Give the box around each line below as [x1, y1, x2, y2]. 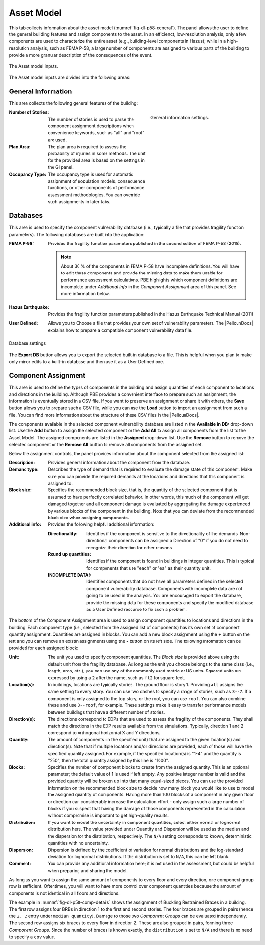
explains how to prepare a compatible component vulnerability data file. [48, 327, 193, 333]
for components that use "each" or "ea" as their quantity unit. [86, 565, 211, 571]
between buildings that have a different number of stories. [48, 709, 165, 715]
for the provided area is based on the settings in [48, 157, 145, 163]
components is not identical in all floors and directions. [9, 890, 120, 896]
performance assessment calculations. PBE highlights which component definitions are [61, 277, 238, 283]
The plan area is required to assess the [48, 144, 127, 150]
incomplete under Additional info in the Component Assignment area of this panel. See [61, 283, 237, 290]
